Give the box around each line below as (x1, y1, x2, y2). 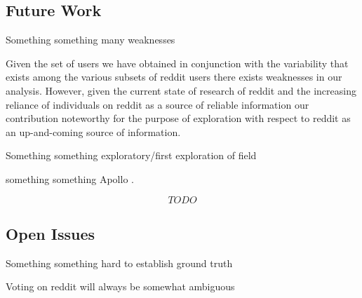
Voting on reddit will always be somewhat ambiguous (6, 279, 235, 294)
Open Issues (6, 222, 95, 244)
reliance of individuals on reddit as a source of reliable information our (6, 97, 309, 111)
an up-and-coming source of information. (6, 124, 181, 139)
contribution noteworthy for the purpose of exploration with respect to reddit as (6, 111, 351, 126)
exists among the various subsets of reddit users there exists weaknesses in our (6, 69, 342, 84)
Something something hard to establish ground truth (6, 255, 233, 270)
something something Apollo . (6, 171, 134, 186)
